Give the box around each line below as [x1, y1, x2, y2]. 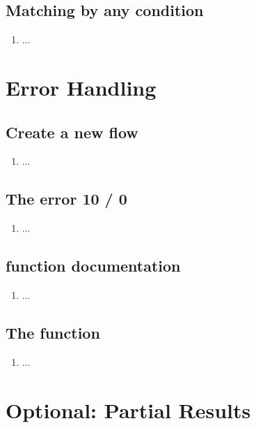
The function [6, 321, 100, 343]
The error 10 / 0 [6, 188, 127, 209]
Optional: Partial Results [6, 395, 251, 424]
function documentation [6, 255, 181, 276]
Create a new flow [6, 121, 138, 142]
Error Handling [6, 73, 157, 101]
